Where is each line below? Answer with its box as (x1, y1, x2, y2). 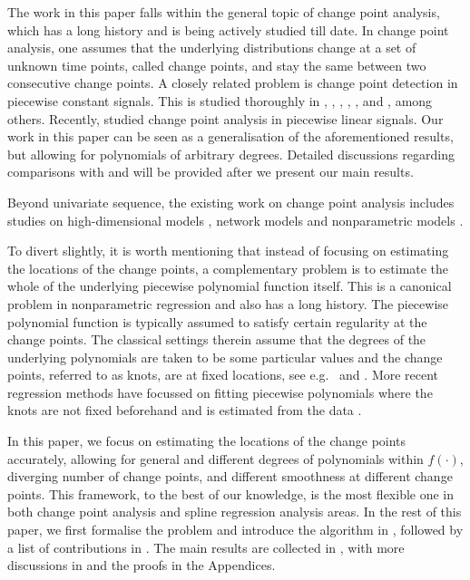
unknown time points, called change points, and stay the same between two (7, 55, 426, 74)
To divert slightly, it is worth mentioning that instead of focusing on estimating (7, 241, 449, 260)
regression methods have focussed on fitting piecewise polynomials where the (7, 382, 433, 401)
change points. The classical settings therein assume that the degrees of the (7, 330, 426, 349)
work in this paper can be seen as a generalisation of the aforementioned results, (7, 127, 454, 146)
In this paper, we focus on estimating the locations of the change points (7, 431, 406, 450)
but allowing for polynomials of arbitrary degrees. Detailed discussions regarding (7, 144, 455, 163)
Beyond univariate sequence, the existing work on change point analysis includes (7, 192, 455, 211)
